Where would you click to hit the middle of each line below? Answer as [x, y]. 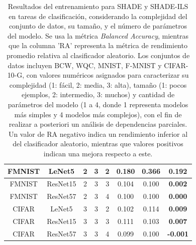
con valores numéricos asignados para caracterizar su [108, 75]
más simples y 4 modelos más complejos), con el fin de [98, 114]
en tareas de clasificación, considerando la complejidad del [98, 16]
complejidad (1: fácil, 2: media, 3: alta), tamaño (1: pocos [98, 84]
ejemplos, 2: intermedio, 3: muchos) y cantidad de [98, 94]
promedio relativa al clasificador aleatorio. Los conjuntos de [98, 55]
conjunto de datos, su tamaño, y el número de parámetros [98, 26]
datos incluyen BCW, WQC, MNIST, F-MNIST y [85, 65]
